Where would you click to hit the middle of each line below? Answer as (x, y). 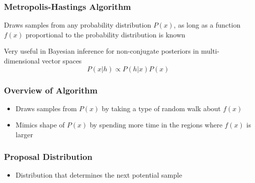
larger (24, 134)
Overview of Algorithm (51, 90)
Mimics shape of (40, 125)
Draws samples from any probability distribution (78, 25)
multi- (210, 51)
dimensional (22, 61)
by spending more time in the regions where (156, 125)
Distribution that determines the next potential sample (99, 174)
